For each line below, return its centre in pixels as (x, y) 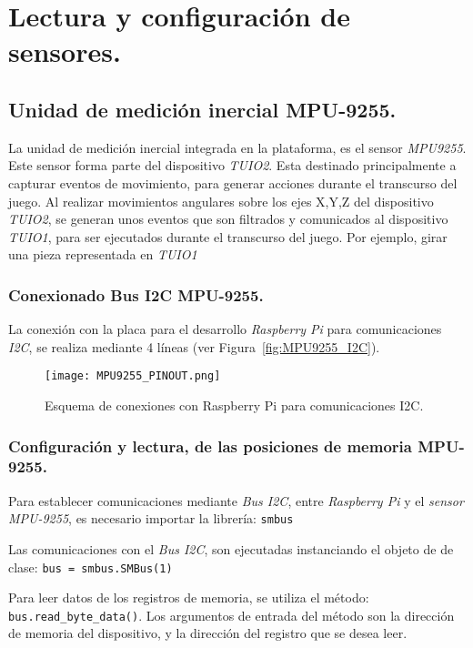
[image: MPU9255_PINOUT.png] (133, 376)
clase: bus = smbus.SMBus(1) (91, 567)
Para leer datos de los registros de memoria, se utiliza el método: (189, 597)
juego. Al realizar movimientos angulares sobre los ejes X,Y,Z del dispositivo (221, 201)
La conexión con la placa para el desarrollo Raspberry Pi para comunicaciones (225, 329)
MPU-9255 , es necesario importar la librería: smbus (151, 518)
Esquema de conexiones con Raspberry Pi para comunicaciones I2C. (234, 405)
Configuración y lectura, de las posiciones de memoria (210, 445)
